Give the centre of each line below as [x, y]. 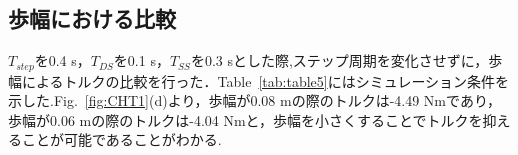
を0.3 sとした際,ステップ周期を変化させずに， [339, 60]
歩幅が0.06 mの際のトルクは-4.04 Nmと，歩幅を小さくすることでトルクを [245, 119]
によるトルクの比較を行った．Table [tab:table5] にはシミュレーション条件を [265, 80]
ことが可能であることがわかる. [121, 139]
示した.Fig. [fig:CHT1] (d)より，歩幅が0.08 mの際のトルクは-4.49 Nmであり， [254, 100]
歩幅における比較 [92, 18]
